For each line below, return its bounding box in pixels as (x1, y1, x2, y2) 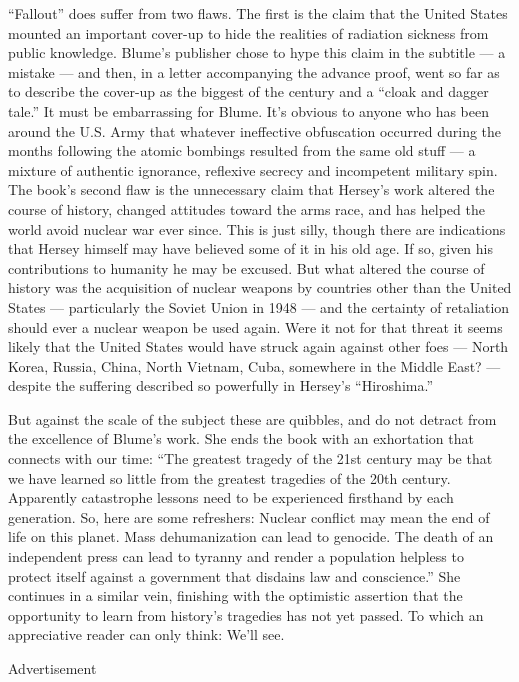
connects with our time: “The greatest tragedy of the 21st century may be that (8, 448, 493, 469)
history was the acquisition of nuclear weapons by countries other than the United (8, 277, 512, 298)
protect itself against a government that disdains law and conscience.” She (8, 565, 461, 586)
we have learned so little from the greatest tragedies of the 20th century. (8, 467, 451, 488)
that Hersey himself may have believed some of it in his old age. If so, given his (8, 238, 494, 259)
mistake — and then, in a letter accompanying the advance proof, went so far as (8, 61, 500, 82)
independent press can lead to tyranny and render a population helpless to (8, 546, 464, 567)
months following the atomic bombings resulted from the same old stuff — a (8, 140, 476, 161)
